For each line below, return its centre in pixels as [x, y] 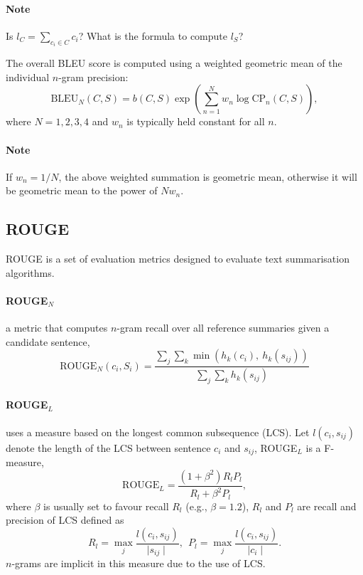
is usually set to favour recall [106, 506]
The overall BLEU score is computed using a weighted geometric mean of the [174, 63]
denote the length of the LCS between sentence [108, 447]
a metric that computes [57, 328]
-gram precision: [93, 77]
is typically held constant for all [196, 121]
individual [28, 77]
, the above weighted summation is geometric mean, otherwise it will [208, 176]
